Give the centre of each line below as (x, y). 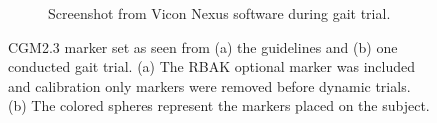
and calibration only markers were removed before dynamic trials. (209, 85)
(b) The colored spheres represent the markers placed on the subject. (219, 105)
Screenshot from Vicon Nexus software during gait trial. (219, 13)
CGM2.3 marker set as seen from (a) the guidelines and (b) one (203, 46)
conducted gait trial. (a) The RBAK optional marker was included (211, 66)
